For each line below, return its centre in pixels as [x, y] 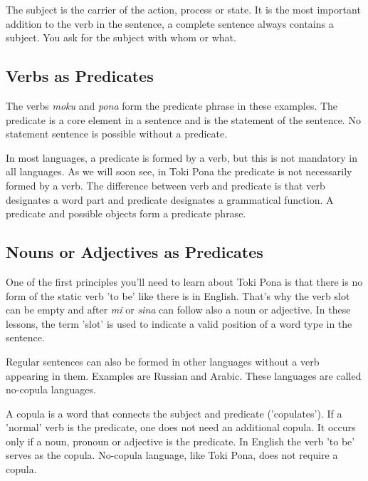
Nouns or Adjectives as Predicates [135, 252]
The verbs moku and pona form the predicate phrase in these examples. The [172, 105]
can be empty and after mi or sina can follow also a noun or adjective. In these [178, 310]
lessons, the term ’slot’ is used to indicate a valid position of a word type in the [179, 323]
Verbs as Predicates [80, 76]
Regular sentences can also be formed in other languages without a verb [163, 361]
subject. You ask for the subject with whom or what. [121, 37]
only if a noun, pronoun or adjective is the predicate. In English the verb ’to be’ [180, 441]
